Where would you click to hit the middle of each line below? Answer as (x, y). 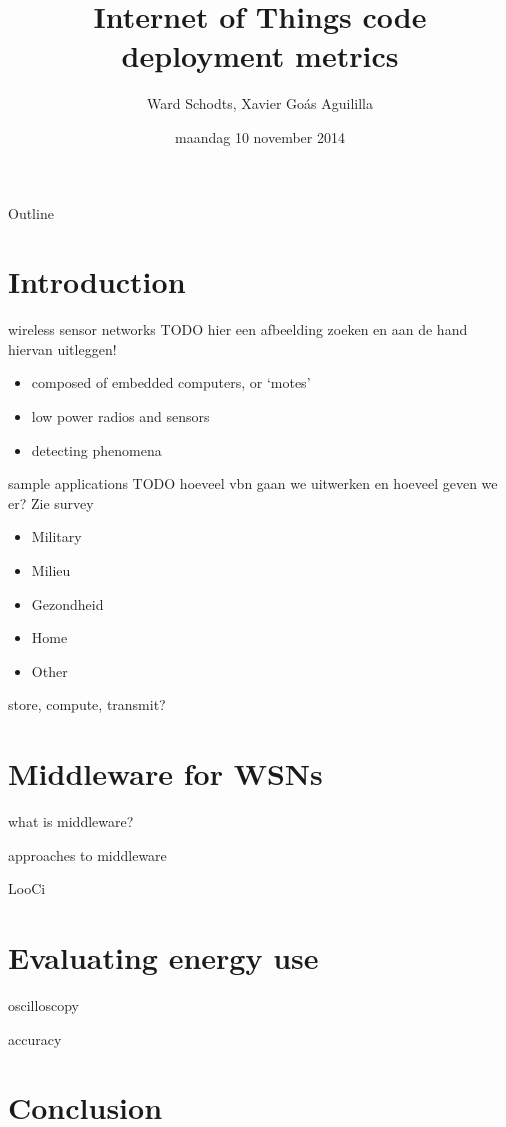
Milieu (51, 569)
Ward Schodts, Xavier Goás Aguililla (260, 103)
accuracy (35, 1038)
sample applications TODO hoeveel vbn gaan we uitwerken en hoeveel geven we (253, 483)
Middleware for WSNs (165, 773)
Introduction (97, 281)
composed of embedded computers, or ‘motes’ (171, 382)
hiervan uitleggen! (62, 348)
